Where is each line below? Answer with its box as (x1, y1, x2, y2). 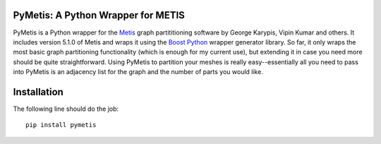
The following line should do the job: (13, 104, 119, 113)
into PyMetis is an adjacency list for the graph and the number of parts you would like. (13, 68, 264, 76)
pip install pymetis (25, 121, 97, 129)
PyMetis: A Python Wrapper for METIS (13, 9, 185, 21)
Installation (13, 85, 64, 98)
